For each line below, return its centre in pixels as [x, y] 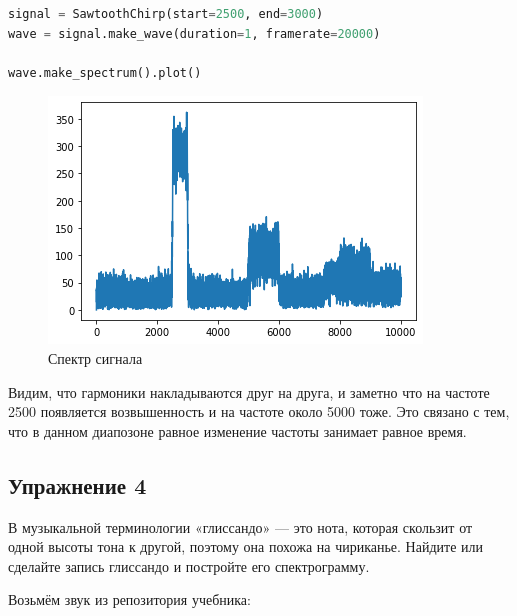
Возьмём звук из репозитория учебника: [129, 599]
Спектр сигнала [95, 357]
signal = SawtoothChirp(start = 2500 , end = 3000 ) [166, 14]
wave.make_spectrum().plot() [105, 72]
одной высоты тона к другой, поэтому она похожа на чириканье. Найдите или [246, 546]
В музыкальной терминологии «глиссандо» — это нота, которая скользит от [240, 526]
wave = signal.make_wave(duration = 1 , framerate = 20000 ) [194, 33]
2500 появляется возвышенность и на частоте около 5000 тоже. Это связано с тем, [259, 411]
